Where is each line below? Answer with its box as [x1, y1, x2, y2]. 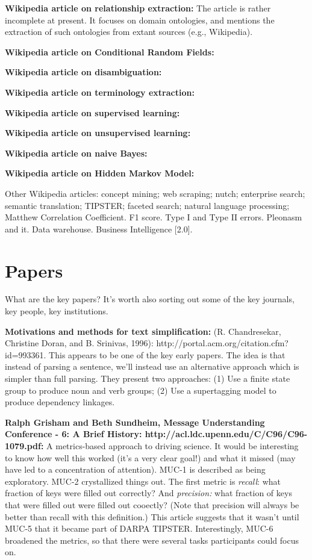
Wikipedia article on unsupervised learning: [5, 126, 191, 139]
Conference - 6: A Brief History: [5, 428, 142, 440]
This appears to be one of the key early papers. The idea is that [49, 348, 285, 361]
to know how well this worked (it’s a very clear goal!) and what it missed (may [5, 451, 296, 464]
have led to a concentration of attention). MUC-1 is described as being [5, 463, 266, 476]
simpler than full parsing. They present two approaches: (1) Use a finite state [5, 372, 290, 384]
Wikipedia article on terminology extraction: [5, 86, 195, 98]
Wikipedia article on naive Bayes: [5, 146, 148, 159]
